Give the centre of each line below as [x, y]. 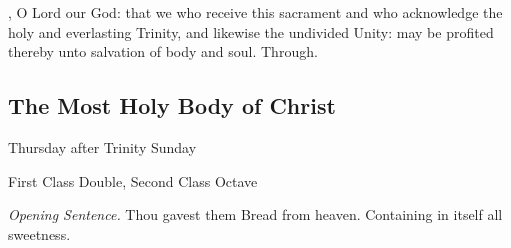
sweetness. [39, 233]
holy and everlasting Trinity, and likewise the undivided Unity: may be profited [251, 31]
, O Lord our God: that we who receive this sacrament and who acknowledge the [255, 12]
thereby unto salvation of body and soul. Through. [163, 51]
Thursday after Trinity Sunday [102, 146]
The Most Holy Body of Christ [172, 105]
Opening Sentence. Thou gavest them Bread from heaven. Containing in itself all [255, 214]
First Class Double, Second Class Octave [133, 180]
